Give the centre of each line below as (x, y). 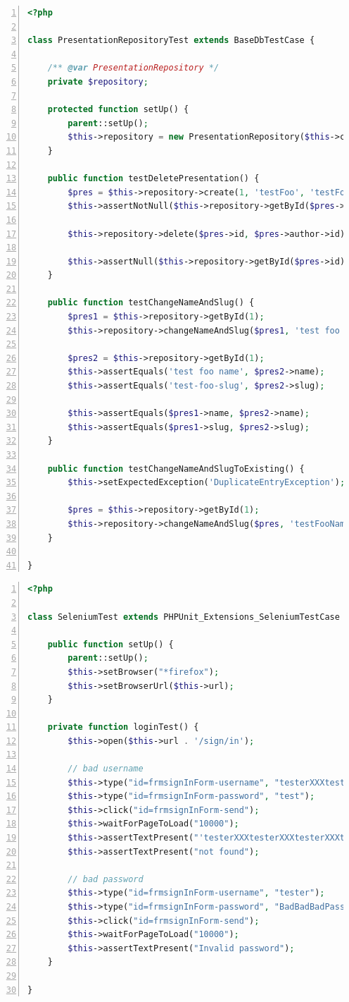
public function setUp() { (110, 644)
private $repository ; (98, 81)
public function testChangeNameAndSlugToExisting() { (176, 469)
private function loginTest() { (123, 727)
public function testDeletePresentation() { (153, 179)
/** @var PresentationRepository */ (133, 68)
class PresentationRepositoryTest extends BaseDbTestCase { (171, 41)
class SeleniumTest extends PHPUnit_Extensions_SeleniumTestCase (184, 617)
